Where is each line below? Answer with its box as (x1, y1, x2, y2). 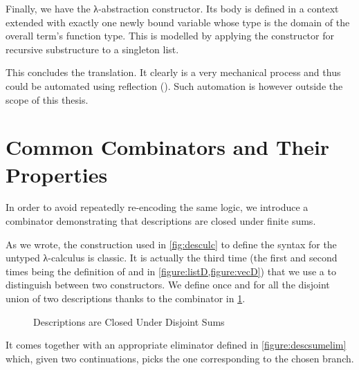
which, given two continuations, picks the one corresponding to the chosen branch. (6, 351, 354, 365)
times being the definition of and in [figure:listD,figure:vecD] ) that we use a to (6, 263, 336, 278)
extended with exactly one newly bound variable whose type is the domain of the (6, 15, 350, 29)
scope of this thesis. (6, 92, 89, 107)
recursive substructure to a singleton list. (6, 41, 179, 56)
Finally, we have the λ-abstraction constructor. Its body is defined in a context (6, 1, 339, 15)
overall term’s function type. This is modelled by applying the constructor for (6, 28, 334, 43)
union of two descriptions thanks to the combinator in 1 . (6, 291, 246, 306)
